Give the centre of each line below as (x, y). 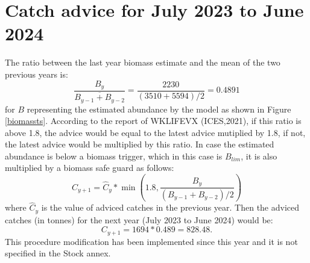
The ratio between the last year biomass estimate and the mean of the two (143, 62)
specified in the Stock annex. (58, 253)
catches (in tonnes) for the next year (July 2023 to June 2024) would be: (139, 219)
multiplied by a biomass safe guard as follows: (90, 168)
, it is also (259, 156)
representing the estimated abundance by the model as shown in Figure (159, 109)
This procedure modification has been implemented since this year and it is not (151, 241)
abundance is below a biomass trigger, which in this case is (114, 156)
